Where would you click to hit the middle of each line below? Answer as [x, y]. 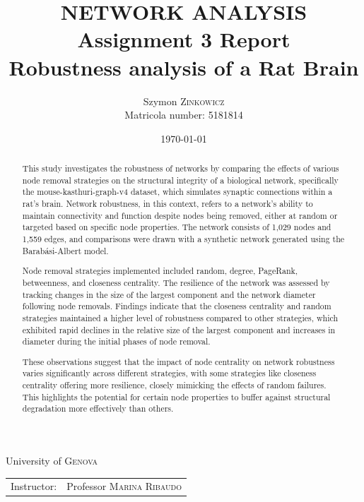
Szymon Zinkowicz [184, 101]
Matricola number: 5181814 [184, 115]
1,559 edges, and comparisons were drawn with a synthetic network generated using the [183, 239]
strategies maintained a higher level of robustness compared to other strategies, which [180, 317]
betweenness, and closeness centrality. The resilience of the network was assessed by [176, 282]
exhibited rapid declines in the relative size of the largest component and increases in [179, 329]
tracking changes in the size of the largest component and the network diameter [169, 294]
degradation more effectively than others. [98, 408]
